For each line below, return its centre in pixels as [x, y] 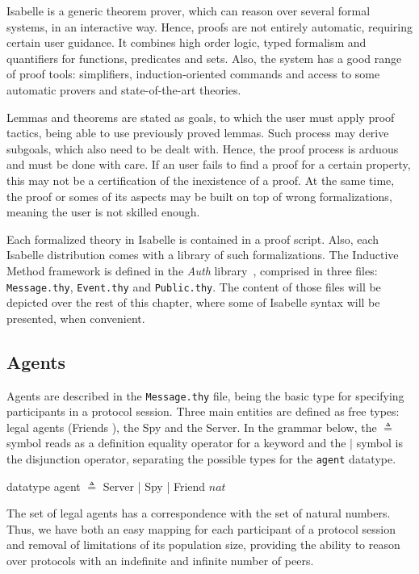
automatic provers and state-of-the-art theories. [124, 89]
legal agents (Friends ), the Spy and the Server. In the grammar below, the [192, 427]
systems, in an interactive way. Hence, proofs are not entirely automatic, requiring [209, 26]
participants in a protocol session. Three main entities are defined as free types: [203, 411]
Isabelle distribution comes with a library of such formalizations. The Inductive [203, 255]
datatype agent [44, 486]
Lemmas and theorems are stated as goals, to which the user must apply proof [201, 117]
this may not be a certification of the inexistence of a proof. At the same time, [201, 180]
